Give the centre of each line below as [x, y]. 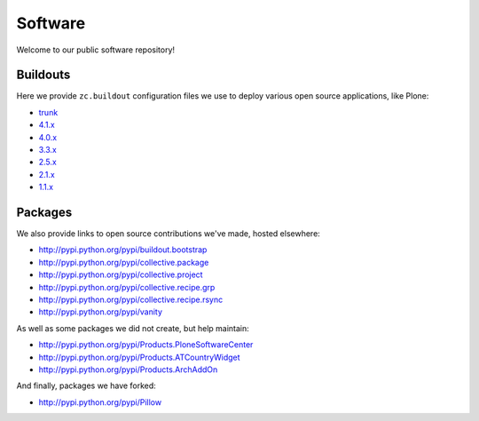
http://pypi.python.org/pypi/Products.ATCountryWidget [139, 357]
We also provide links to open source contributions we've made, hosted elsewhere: [169, 234]
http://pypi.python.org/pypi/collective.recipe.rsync [131, 300]
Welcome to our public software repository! [96, 50]
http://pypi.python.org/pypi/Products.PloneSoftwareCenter [146, 345]
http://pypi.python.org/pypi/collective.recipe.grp [127, 287]
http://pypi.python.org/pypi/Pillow [100, 402]
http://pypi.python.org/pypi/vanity [101, 312]
